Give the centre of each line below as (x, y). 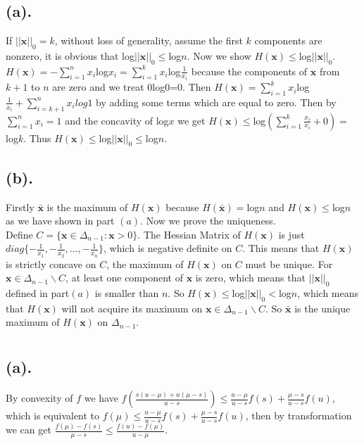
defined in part (38, 293)
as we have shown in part (60, 221)
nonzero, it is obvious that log (70, 55)
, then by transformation (299, 416)
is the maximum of (87, 207)
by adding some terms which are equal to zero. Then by (216, 102)
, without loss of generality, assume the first (149, 40)
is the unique (322, 308)
